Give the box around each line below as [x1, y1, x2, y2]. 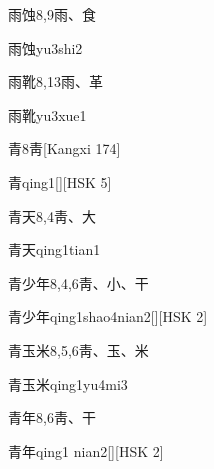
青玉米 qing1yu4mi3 [8, 373, 128, 394]
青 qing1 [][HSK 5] [8, 171, 112, 192]
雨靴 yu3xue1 [8, 104, 87, 125]
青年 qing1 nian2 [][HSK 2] [8, 440, 164, 461]
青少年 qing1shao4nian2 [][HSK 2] [8, 306, 208, 327]
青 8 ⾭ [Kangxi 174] [8, 138, 121, 159]
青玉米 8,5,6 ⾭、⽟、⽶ [8, 339, 149, 360]
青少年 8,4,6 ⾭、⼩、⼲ [8, 272, 149, 293]
